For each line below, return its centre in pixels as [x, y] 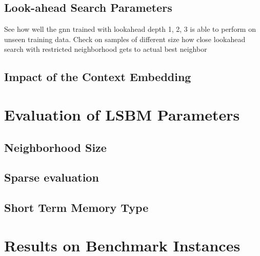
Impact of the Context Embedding [98, 77]
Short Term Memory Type [76, 208]
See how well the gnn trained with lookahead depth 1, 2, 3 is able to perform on [130, 29]
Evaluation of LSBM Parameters [122, 114]
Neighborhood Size [55, 147]
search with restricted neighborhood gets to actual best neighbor [106, 49]
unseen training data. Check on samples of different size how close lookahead [125, 39]
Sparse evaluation [52, 177]
